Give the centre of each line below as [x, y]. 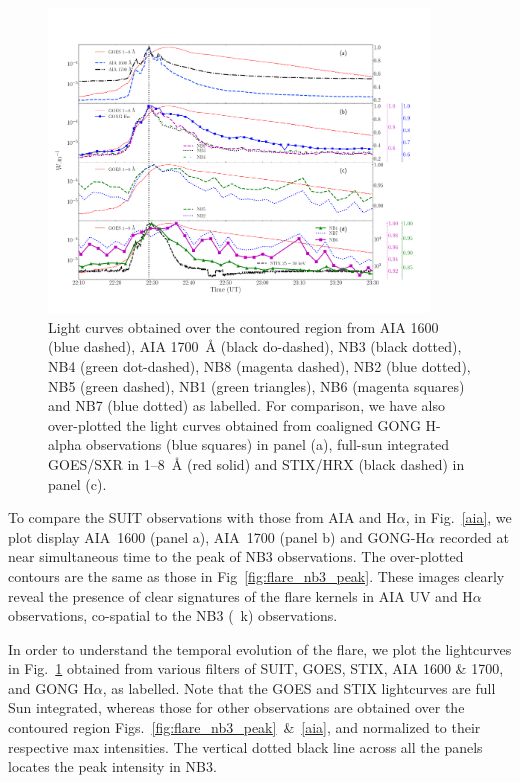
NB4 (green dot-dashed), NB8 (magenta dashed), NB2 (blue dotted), [259, 365]
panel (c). [77, 483]
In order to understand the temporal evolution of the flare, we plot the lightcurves [260, 648]
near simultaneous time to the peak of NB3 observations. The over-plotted [236, 556]
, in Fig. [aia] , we [458, 517]
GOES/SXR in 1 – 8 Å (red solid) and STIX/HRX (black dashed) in [256, 463]
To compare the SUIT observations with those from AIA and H [202, 517]
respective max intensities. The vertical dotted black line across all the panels [245, 746]
